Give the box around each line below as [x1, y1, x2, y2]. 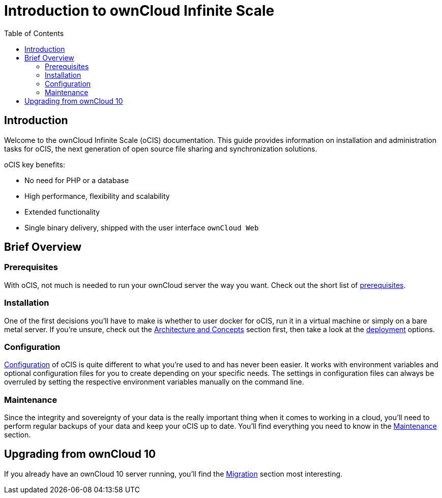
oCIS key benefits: [4, 160, 65, 169]
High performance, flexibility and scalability [24, 191, 170, 200]
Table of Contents [4, 28, 64, 38]
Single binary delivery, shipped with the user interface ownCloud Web [24, 223, 259, 232]
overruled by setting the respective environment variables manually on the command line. [4, 377, 304, 387]
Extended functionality [24, 207, 100, 216]
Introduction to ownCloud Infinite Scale [4, 2, 275, 19]
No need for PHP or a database [24, 175, 129, 185]
